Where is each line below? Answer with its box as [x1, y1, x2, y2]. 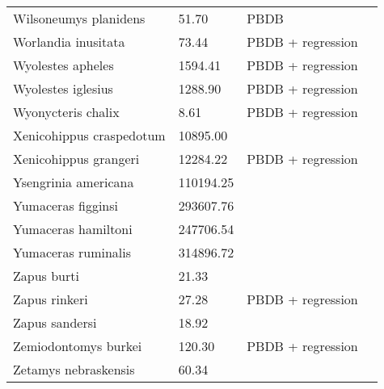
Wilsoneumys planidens [13, 9, 146, 27]
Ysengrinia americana [13, 173, 134, 191]
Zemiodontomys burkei [13, 337, 142, 355]
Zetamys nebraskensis [13, 360, 135, 379]
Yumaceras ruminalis [13, 243, 132, 261]
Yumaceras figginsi [13, 196, 119, 215]
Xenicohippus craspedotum [13, 126, 166, 144]
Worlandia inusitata [13, 32, 125, 51]
